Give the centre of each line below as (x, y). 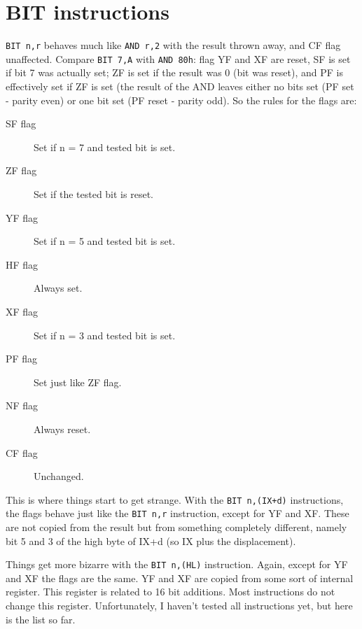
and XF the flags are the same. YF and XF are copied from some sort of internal (180, 578)
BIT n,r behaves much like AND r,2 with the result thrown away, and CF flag (173, 45)
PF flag (22, 359)
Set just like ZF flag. (78, 382)
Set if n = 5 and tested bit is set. (105, 241)
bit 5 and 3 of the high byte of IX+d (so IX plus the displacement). (151, 540)
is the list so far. (41, 619)
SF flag (21, 123)
